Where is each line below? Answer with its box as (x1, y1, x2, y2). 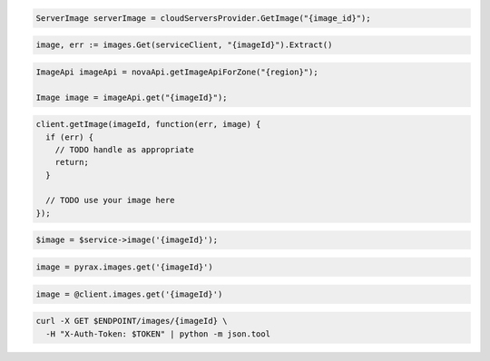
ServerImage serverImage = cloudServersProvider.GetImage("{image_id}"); (35, 13, 371, 23)
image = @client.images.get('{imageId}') (35, 288, 223, 299)
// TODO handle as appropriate (54, 144, 194, 154)
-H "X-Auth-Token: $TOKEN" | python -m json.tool (45, 328, 271, 339)
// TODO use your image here (45, 195, 176, 206)
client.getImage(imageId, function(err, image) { (35, 119, 261, 130)
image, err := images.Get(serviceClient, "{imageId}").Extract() (35, 40, 333, 50)
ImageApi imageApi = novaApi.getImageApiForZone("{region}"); (35, 66, 318, 77)
